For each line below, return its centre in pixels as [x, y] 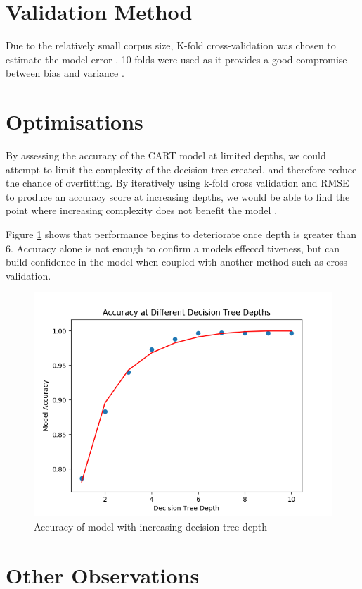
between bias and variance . [65, 73]
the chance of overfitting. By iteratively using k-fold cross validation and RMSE [177, 183]
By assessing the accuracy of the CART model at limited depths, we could [166, 155]
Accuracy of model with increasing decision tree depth [150, 526]
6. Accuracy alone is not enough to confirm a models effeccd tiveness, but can [173, 248]
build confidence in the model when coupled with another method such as [164, 262]
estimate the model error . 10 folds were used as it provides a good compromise [176, 59]
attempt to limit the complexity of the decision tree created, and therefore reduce [181, 169]
